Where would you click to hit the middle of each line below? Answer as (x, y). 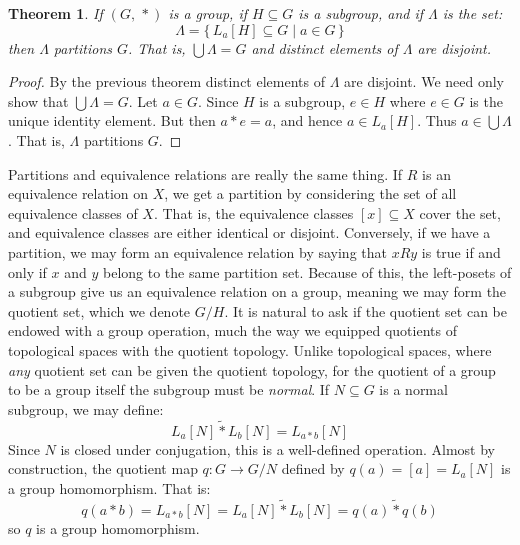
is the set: (472, 13)
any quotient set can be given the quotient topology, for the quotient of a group (252, 369)
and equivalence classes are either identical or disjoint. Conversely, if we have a (249, 232)
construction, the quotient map (103, 468)
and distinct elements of (324, 47)
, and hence (307, 120)
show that (38, 100)
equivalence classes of (73, 212)
